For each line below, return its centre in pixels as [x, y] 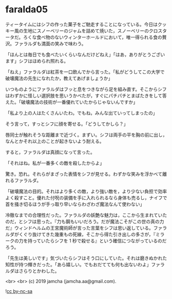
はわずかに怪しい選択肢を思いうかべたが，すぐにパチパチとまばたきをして [84, 96]
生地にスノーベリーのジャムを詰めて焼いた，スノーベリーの [86, 31]
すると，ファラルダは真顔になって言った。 [50, 152]
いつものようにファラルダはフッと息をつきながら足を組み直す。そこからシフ [86, 89]
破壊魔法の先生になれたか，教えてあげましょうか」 [59, 78]
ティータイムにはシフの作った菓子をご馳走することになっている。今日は [82, 24]
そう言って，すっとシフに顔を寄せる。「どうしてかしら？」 [67, 124]
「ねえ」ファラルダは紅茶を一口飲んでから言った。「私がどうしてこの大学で [85, 72]
